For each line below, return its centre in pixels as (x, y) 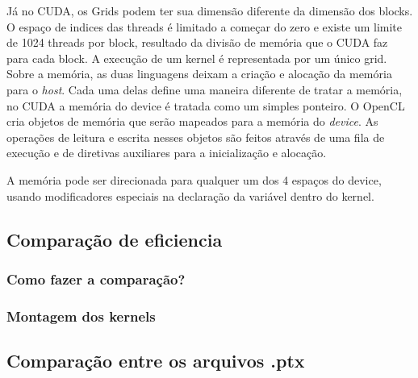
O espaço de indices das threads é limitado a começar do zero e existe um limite (205, 26)
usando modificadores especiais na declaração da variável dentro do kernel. (190, 195)
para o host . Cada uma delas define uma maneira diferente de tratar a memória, (205, 89)
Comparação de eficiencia (115, 239)
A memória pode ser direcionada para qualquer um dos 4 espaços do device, (194, 179)
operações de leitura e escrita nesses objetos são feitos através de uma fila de (196, 137)
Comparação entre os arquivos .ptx (156, 360)
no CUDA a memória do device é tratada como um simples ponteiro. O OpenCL (206, 105)
